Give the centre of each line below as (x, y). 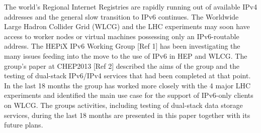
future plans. (24, 125)
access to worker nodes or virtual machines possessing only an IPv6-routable (122, 36)
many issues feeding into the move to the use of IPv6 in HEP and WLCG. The (126, 55)
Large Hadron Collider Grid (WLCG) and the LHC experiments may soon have (127, 26)
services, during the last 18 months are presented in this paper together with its (127, 115)
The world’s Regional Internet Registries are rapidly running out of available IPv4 (131, 7)
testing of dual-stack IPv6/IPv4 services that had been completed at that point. (127, 76)
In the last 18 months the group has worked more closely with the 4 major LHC (127, 85)
